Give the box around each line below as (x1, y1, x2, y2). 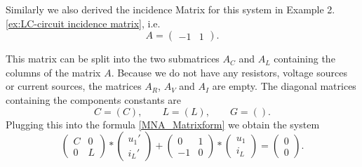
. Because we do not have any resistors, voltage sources (111, 65, 347, 79)
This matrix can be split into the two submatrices (6, 51, 220, 66)
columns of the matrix (6, 65, 101, 79)
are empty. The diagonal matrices (212, 79, 356, 93)
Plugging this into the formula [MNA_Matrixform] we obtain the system (6, 116, 320, 131)
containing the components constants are (6, 92, 181, 107)
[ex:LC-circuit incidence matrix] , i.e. (6, 15, 161, 30)
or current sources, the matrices (6, 79, 142, 93)
